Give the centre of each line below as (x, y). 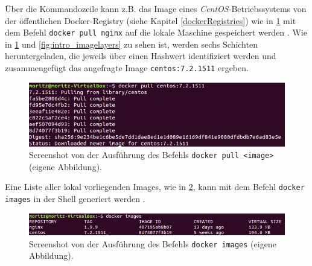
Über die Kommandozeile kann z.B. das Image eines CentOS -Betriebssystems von (156, 8)
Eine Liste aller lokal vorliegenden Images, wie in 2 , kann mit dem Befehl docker (155, 187)
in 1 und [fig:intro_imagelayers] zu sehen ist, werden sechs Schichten (131, 44)
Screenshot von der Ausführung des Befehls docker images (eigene (153, 243)
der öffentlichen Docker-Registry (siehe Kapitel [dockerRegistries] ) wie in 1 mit (151, 20)
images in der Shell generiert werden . (75, 199)
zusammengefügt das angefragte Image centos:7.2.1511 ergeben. (127, 68)
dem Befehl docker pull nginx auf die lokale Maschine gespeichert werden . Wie (156, 32)
